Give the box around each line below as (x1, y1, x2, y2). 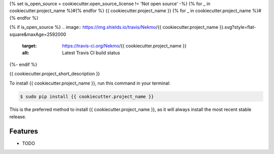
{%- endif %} (9, 61, 38, 67)
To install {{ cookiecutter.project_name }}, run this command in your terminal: (9, 80, 171, 86)
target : (22, 43, 37, 49)
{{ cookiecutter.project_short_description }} (9, 71, 100, 77)
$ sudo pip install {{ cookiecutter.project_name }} (20, 94, 154, 99)
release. (9, 113, 26, 120)
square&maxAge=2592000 (9, 31, 66, 37)
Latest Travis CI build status (62, 50, 120, 56)
